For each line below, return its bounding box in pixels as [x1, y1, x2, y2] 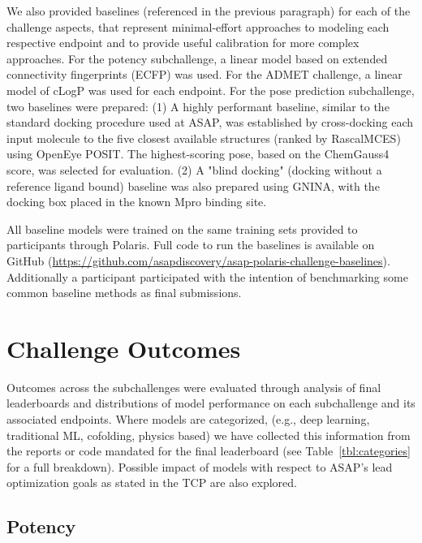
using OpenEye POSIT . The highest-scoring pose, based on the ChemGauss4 [6, 145, 390, 162]
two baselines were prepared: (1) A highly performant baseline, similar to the [6, 97, 390, 114]
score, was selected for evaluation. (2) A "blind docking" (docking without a [6, 161, 382, 178]
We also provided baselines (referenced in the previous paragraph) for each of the [6, 2, 411, 19]
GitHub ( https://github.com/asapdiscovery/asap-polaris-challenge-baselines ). [6, 252, 390, 269]
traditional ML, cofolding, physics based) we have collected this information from [6, 426, 411, 443]
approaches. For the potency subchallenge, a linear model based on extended [6, 50, 388, 67]
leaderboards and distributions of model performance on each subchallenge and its [6, 394, 416, 412]
